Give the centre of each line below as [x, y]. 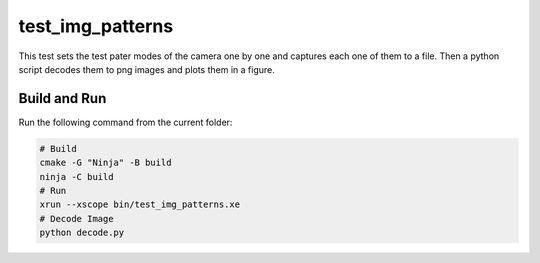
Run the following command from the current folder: [125, 122]
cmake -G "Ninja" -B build [105, 163]
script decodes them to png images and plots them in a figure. [146, 69]
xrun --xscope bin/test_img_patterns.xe [139, 204]
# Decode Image [76, 218]
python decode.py [82, 233]
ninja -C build [76, 176]
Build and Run [62, 98]
